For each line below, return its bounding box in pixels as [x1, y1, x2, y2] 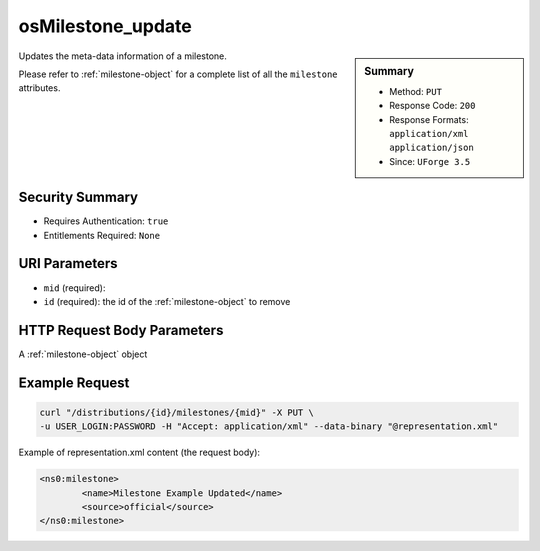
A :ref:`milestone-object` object [18, 348, 148, 360]
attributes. [18, 82, 61, 94]
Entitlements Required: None [43, 229, 160, 241]
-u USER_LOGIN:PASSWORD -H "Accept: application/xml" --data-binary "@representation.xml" [39, 421, 499, 432]
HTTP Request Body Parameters [18, 321, 224, 339]
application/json [389, 142, 474, 154]
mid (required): [43, 281, 106, 294]
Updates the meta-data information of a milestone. [18, 50, 227, 62]
